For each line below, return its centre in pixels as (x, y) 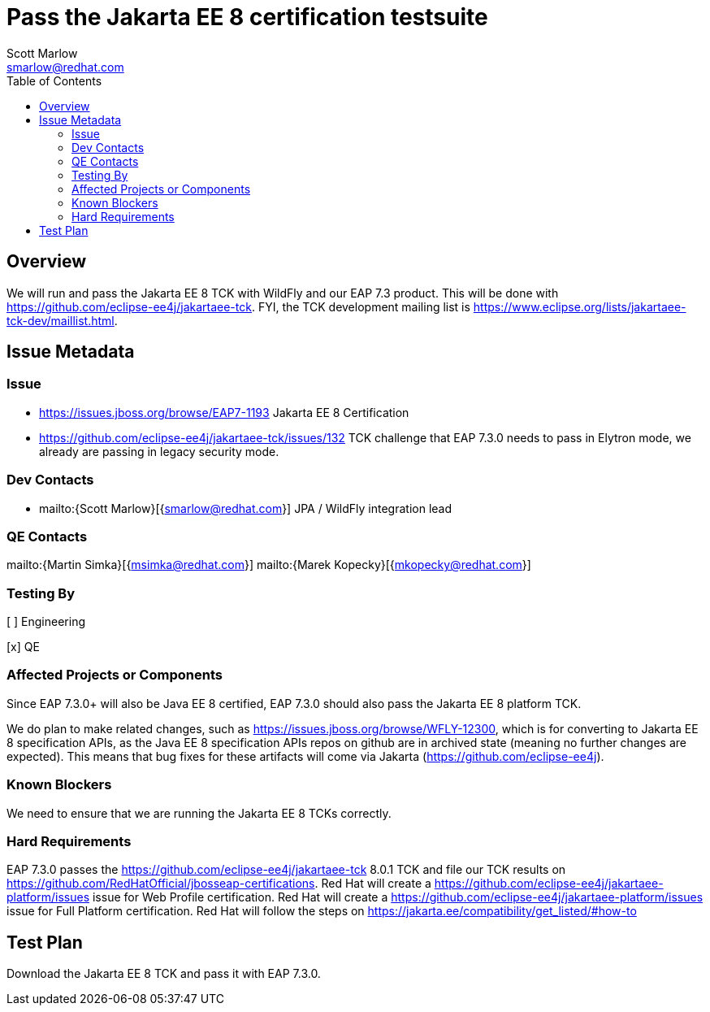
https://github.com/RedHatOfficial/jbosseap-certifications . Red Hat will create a (219, 884)
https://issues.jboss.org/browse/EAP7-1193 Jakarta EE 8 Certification (224, 412)
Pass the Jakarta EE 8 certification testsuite (247, 17)
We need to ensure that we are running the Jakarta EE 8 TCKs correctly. (199, 813)
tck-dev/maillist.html (61, 320)
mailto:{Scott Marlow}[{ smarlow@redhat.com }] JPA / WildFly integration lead (246, 508)
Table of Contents (54, 80)
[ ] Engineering (46, 622)
